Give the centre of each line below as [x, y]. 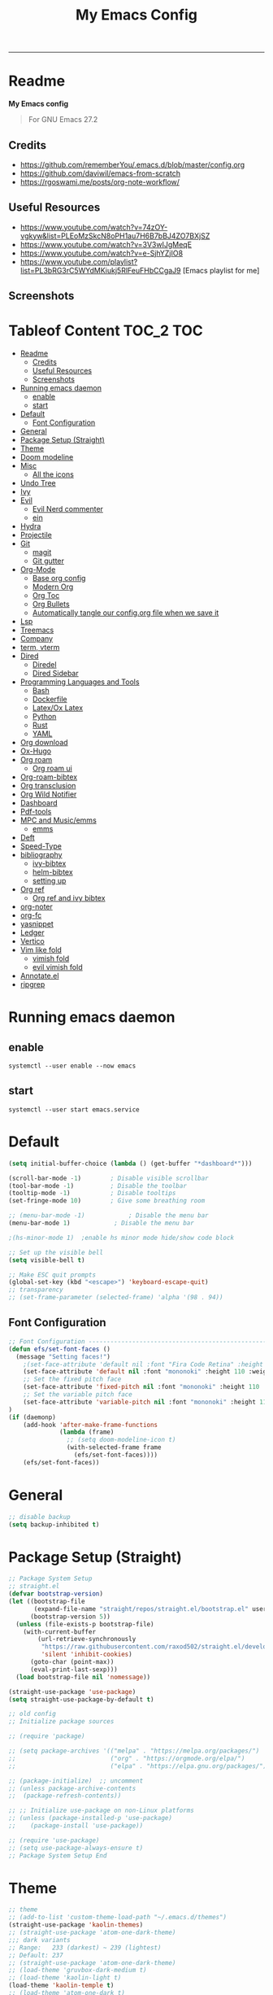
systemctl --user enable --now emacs [72, 1066]
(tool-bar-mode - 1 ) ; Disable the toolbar [97, 1185]
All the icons [53, 474]
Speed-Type [41, 846]
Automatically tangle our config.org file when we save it [126, 613]
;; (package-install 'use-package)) [76, 1826]
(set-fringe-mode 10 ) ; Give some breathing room [107, 1201]
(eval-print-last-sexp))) [74, 1670]
